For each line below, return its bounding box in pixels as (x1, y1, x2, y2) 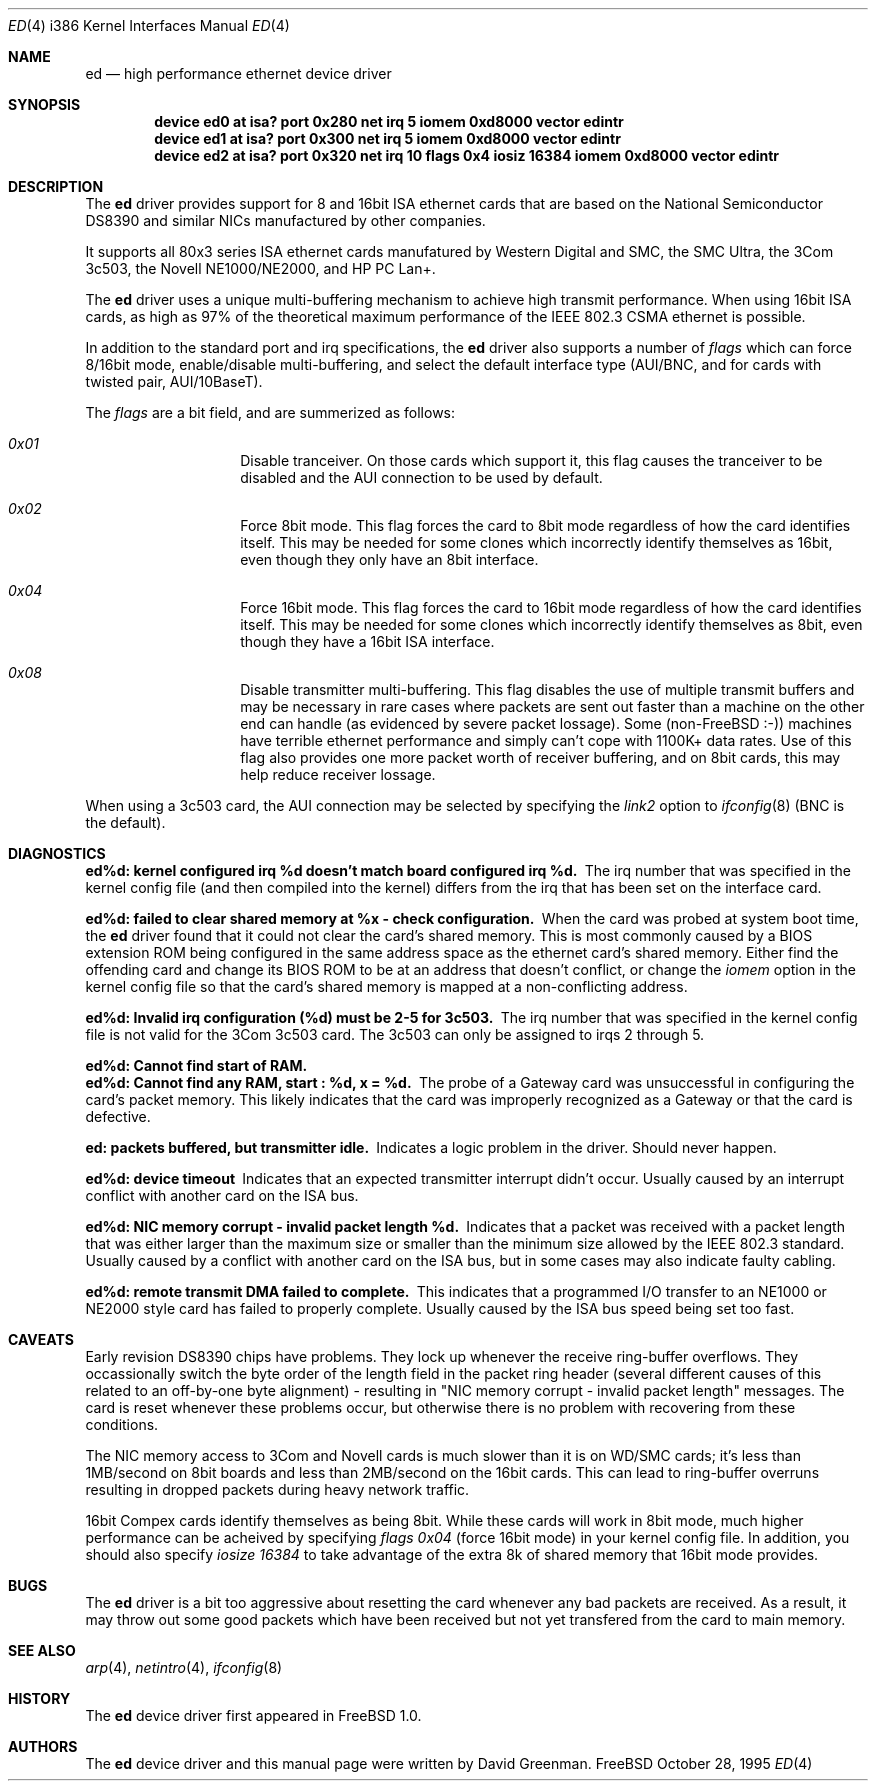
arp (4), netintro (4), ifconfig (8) (85, 1659, 283, 1676)
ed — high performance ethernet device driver (85, 65, 392, 82)
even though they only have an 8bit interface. (240, 551, 539, 568)
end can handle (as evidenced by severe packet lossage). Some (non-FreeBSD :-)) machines (240, 715, 852, 732)
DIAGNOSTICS (8, 845, 106, 862)
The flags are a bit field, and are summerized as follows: (85, 404, 456, 421)
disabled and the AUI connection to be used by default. (240, 469, 603, 486)
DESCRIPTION (8, 178, 104, 195)
